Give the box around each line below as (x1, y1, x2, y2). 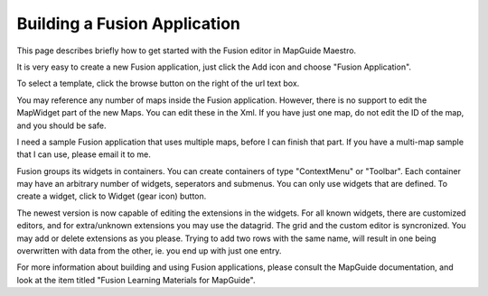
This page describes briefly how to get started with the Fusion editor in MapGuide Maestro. (16, 45, 357, 56)
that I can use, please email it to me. (16, 149, 151, 160)
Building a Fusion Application (16, 14, 241, 33)
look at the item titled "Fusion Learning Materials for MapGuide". (16, 274, 256, 285)
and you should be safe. (16, 120, 107, 131)
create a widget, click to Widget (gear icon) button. (16, 190, 207, 202)
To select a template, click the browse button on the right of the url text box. (16, 78, 300, 89)
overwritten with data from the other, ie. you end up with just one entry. (16, 245, 282, 256)
